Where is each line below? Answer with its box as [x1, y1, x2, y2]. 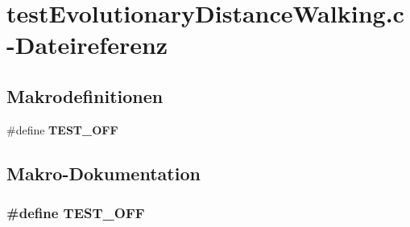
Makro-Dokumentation [6, 160, 201, 185]
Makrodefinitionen [6, 83, 164, 108]
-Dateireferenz [6, 28, 168, 61]
